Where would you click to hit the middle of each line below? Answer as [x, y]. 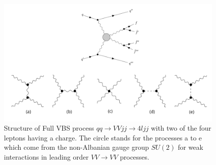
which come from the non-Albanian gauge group [77, 147]
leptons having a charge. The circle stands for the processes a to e [103, 137]
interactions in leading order [46, 156]
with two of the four [181, 128]
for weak [190, 147]
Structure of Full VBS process [49, 128]
